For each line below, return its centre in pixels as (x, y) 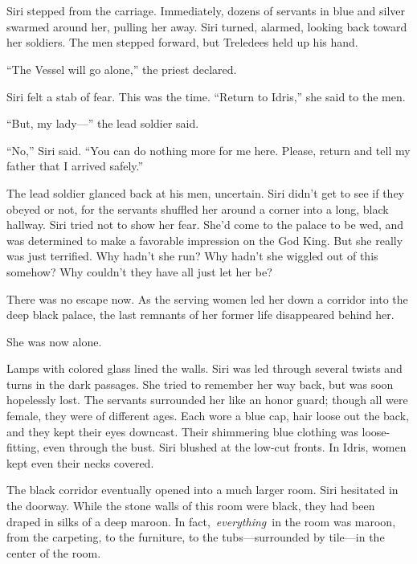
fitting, (23, 447)
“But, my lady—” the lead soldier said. (103, 123)
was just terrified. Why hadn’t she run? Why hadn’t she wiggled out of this (192, 256)
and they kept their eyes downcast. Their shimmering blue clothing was (182, 431)
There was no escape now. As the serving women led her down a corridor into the (207, 298)
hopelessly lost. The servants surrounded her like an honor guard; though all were (207, 400)
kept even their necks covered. (80, 462)
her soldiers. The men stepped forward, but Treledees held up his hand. (182, 42)
